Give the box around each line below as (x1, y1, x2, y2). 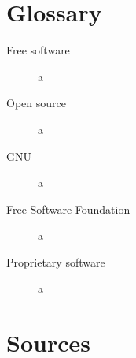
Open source (6, 95, 66, 111)
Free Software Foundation (6, 200, 130, 217)
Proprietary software (6, 253, 105, 270)
